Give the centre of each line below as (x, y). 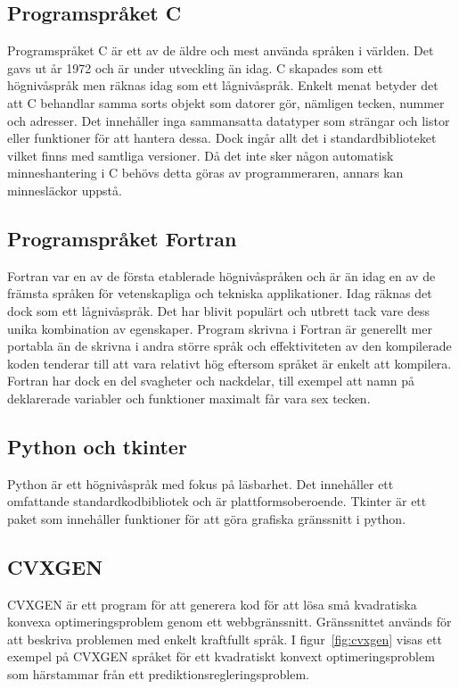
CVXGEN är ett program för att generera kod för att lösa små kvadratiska (212, 604)
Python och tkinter (97, 446)
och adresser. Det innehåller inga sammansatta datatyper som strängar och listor (229, 120)
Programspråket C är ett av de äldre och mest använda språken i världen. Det (221, 50)
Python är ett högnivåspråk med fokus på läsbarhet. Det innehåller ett (201, 483)
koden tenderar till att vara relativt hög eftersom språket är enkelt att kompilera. (229, 363)
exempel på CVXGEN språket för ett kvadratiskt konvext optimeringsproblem (221, 656)
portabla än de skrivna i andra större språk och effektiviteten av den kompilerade (229, 346)
